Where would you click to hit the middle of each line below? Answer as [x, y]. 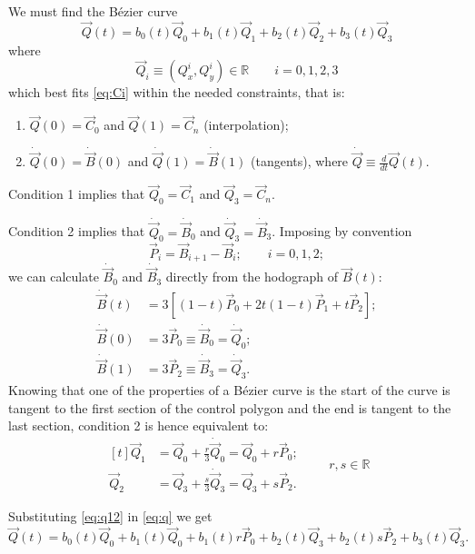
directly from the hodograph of [252, 277]
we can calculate [54, 277]
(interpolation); [246, 125]
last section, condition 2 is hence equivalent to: [139, 425]
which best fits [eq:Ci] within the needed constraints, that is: [177, 92]
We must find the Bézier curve [93, 11]
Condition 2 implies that [77, 231]
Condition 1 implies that [77, 194]
